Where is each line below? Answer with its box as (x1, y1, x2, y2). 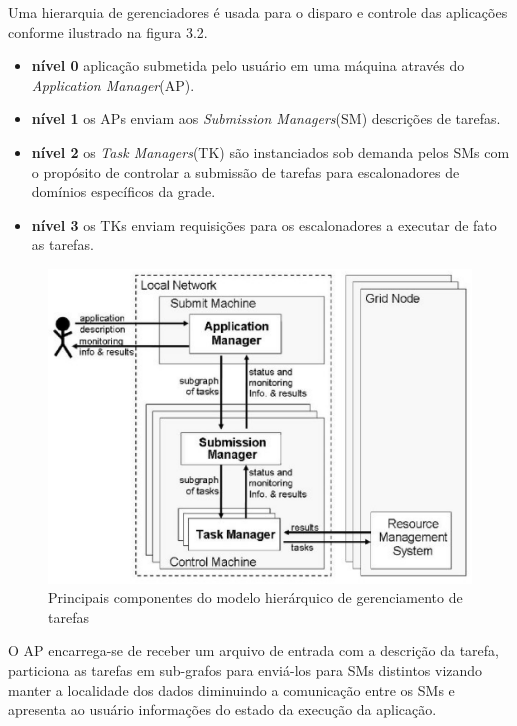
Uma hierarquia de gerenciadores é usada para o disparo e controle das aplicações (8, 2, 508, 22)
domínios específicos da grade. (31, 181, 216, 202)
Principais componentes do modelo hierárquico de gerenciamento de (48, 587, 463, 608)
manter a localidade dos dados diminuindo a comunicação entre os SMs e (8, 679, 455, 700)
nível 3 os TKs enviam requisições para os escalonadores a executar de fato (31, 214, 497, 235)
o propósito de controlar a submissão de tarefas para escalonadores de (31, 161, 460, 182)
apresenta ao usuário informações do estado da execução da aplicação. (8, 699, 437, 720)
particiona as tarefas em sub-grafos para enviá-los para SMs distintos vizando (8, 660, 483, 680)
